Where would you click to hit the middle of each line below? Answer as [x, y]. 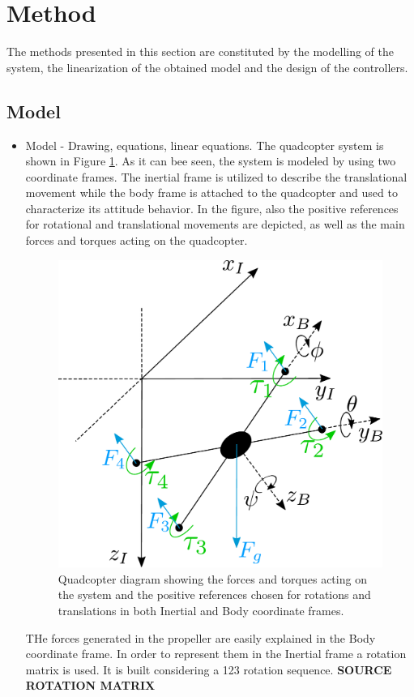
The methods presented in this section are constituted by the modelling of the [201, 51]
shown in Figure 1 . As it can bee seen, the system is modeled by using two [211, 161]
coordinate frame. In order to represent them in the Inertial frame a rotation [216, 654]
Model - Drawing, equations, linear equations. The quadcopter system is [205, 145]
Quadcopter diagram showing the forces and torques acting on [212, 578]
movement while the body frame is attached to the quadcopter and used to [211, 192]
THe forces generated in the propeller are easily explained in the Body [201, 637]
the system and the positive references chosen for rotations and [214, 594]
